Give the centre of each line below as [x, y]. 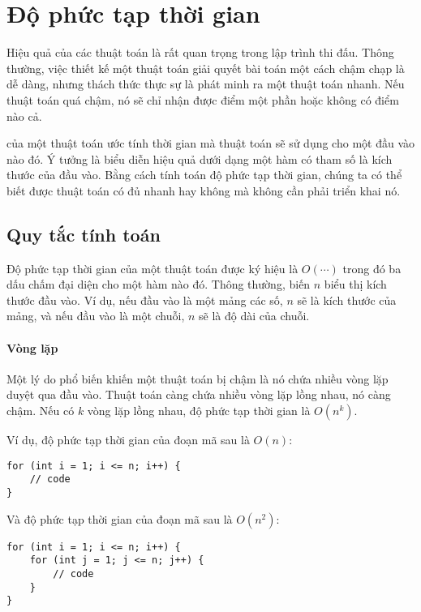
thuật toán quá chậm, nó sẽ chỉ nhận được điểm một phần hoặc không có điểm [203, 99]
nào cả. [24, 116]
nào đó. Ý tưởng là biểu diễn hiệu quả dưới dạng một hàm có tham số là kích [200, 158]
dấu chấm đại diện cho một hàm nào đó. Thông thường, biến [159, 284]
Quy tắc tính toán [84, 234]
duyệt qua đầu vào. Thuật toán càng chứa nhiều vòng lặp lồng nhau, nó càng [199, 394]
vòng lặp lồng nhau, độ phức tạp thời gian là [199, 411]
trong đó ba [372, 268]
